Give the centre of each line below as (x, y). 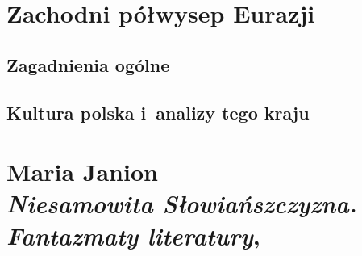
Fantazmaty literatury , (133, 235)
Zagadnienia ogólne (88, 64)
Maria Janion (82, 172)
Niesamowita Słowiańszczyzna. (182, 204)
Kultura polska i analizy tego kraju (158, 112)
